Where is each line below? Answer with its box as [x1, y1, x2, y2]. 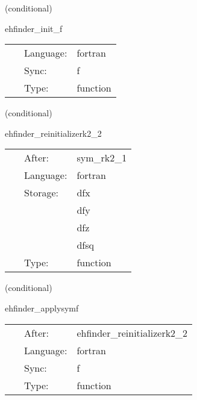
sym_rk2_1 [77, 151, 127, 165]
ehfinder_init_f [5, 22, 63, 34]
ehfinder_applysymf [5, 301, 79, 314]
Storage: [24, 186, 58, 200]
